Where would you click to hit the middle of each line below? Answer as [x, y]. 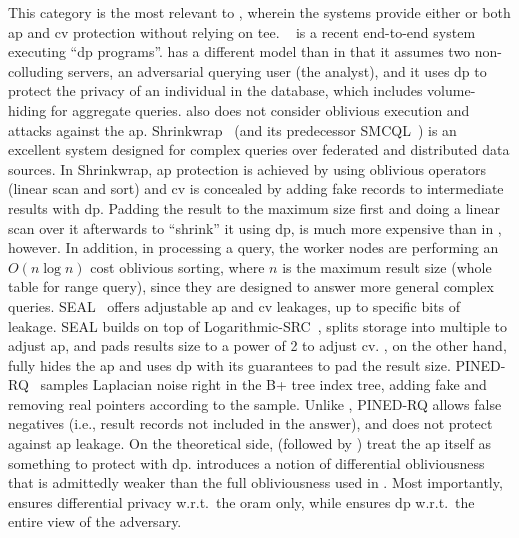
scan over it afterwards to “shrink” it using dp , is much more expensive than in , [255, 227]
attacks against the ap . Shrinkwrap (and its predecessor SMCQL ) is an [232, 129]
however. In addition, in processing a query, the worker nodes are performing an [253, 247]
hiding [27, 109]
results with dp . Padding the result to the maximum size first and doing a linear [254, 207]
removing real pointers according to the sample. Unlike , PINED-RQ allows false [255, 403]
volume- [451, 90]
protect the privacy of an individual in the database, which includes [215, 90]
